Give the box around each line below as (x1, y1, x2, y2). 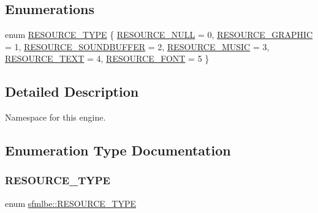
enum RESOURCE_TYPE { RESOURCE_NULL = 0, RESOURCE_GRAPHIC (5, 28, 313, 41)
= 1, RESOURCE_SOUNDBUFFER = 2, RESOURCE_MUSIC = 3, (5, 40, 270, 53)
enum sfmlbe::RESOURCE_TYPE (5, 196, 136, 209)
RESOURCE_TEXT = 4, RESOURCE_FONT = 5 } (5, 52, 210, 65)
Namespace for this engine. (5, 111, 106, 124)
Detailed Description (5, 82, 139, 101)
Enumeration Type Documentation (5, 141, 231, 160)
